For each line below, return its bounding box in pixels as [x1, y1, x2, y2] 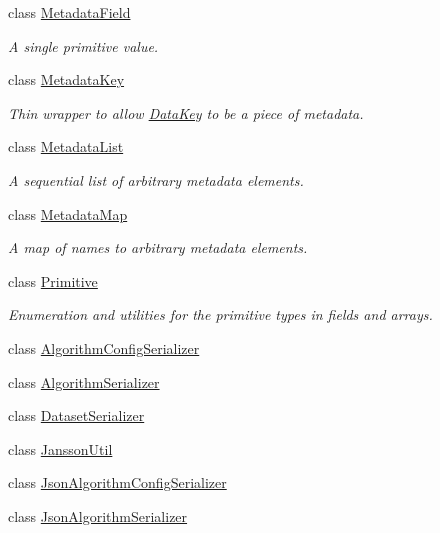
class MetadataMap [8, 203, 128, 224]
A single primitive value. [8, 35, 159, 56]
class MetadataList [8, 136, 124, 157]
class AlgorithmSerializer [8, 371, 160, 392]
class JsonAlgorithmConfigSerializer [8, 472, 227, 493]
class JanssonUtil [8, 438, 113, 459]
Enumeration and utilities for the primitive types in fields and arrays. [8, 304, 433, 325]
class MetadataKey [8, 69, 125, 90]
